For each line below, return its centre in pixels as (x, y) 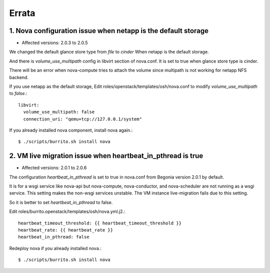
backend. (19, 77)
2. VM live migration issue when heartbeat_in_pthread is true (106, 156)
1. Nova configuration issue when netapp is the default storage (109, 31)
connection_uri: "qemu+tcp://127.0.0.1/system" (83, 119)
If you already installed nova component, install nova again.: (71, 130)
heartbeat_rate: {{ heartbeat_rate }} (66, 230)
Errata (22, 13)
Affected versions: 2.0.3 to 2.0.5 (55, 43)
